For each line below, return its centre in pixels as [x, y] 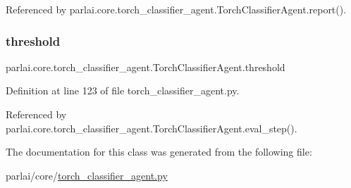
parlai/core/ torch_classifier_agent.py [87, 175]
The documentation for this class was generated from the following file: [159, 152]
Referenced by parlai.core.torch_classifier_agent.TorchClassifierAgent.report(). [176, 9]
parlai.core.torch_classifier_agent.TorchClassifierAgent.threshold [146, 67]
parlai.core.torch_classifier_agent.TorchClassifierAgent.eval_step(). [152, 128]
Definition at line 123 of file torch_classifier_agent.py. [123, 90]
